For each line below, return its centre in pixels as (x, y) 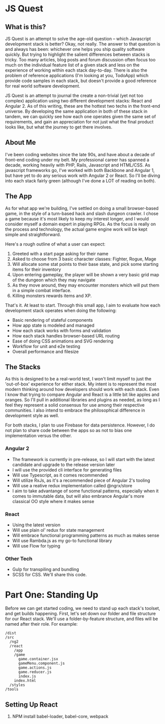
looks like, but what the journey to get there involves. (59, 127)
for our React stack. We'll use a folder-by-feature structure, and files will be (82, 619)
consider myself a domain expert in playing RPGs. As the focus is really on (81, 224)
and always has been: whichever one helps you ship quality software (75, 49)
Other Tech (19, 558)
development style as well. (32, 416)
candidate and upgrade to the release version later (64, 465)
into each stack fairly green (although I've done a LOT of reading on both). (81, 180)
